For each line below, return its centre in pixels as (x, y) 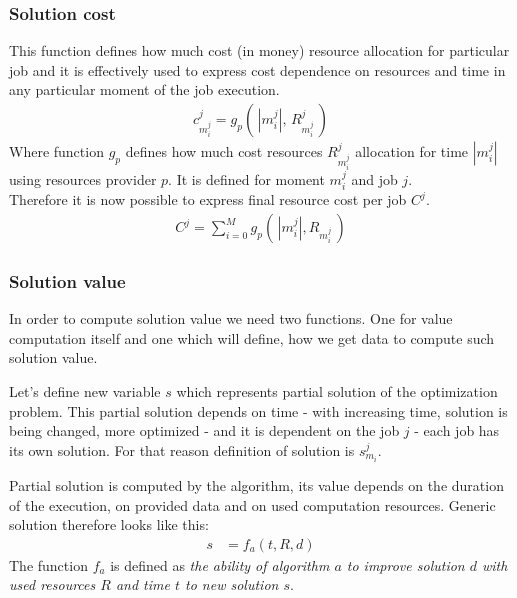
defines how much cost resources (224, 151)
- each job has (457, 430)
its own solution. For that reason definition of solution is (182, 449)
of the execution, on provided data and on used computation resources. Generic (252, 504)
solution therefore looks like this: (109, 524)
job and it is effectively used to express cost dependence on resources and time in (257, 69)
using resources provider (83, 179)
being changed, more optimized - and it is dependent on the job (204, 430)
